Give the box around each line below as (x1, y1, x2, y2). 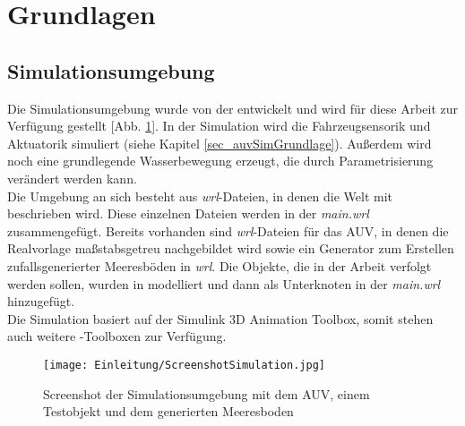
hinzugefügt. (7, 292, 75, 311)
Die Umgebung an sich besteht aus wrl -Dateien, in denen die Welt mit (7, 186, 393, 205)
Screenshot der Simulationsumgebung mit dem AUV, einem (43, 384, 370, 403)
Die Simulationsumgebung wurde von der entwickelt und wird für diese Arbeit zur (7, 98, 459, 117)
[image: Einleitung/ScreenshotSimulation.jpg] (43, 358, 325, 371)
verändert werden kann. (7, 168, 137, 187)
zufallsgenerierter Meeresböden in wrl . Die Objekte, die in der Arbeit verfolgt (7, 256, 432, 275)
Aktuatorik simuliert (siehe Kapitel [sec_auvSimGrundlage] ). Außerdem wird (7, 133, 432, 152)
